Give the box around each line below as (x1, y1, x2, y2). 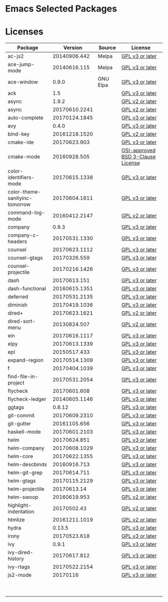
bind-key (7, 131, 30, 138)
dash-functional (7, 285, 46, 292)
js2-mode (7, 571, 31, 578)
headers (7, 238, 27, 245)
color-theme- (7, 188, 41, 195)
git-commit (7, 412, 35, 419)
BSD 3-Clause (121, 153, 156, 160)
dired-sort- (7, 318, 36, 325)
